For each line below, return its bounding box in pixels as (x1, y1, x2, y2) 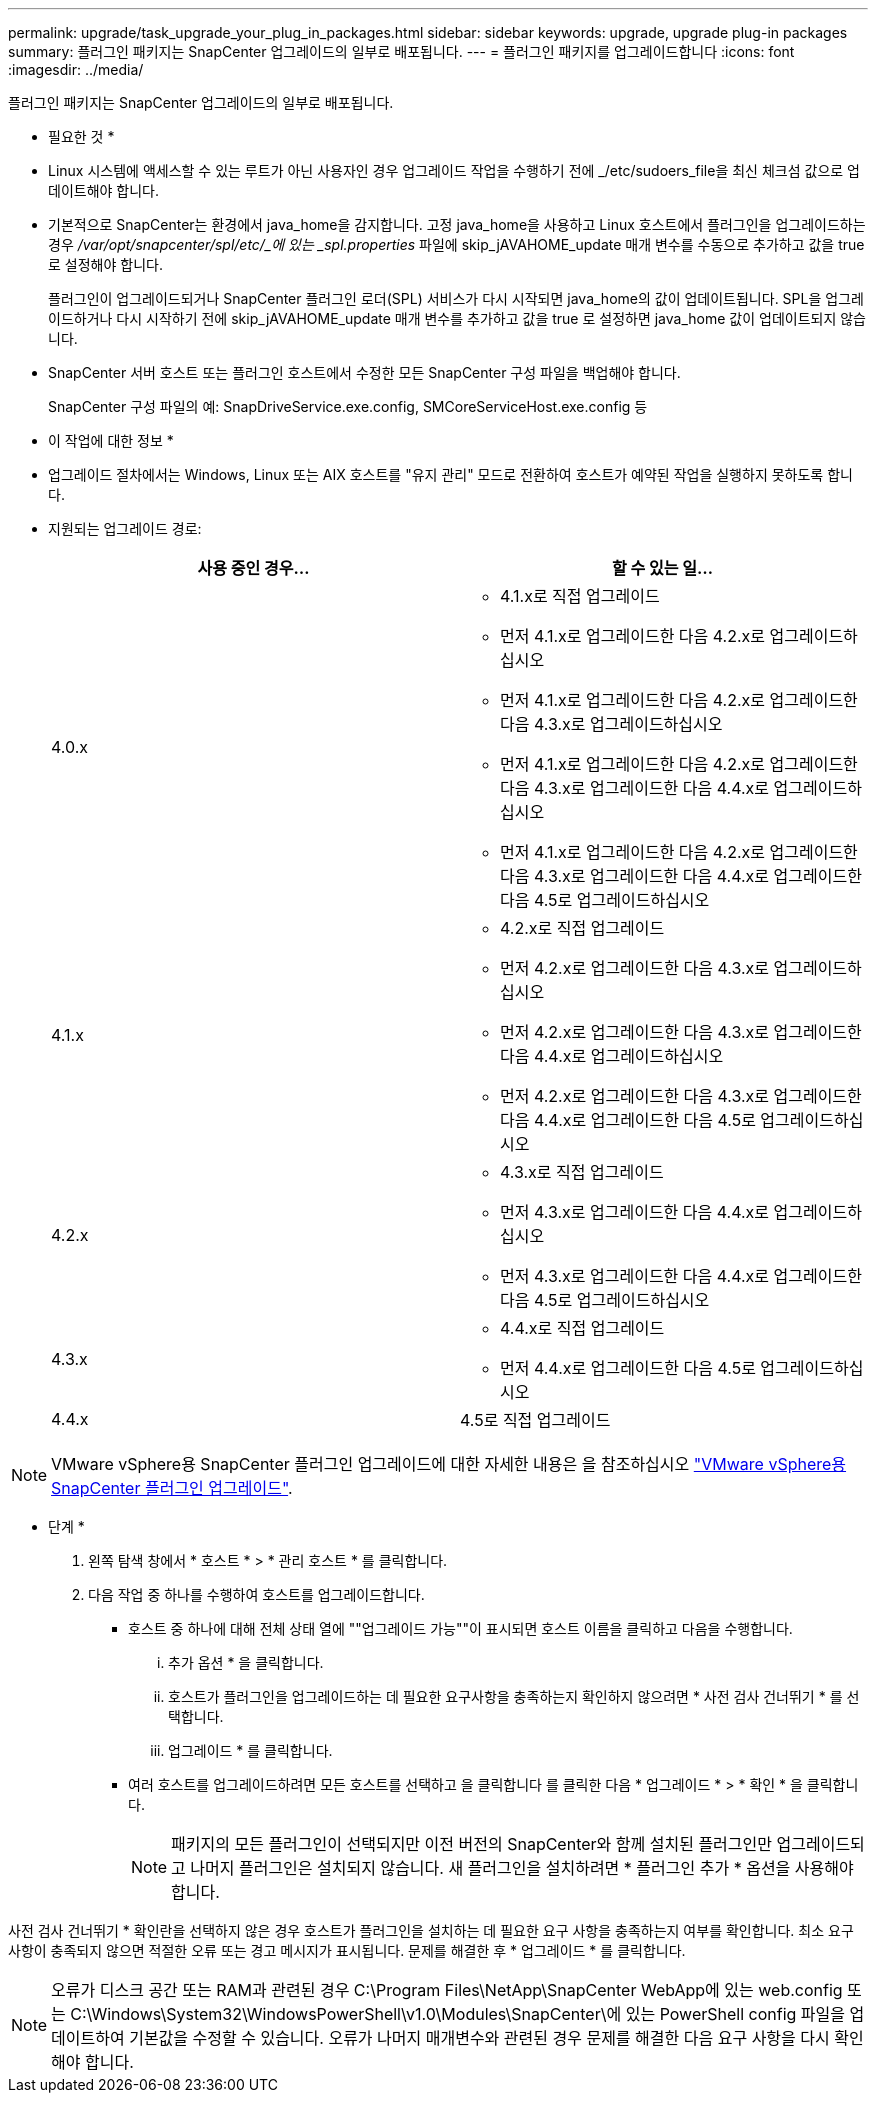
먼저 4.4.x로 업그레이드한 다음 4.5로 (500, 1358, 756, 1378)
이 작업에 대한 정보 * (48, 432, 174, 449)
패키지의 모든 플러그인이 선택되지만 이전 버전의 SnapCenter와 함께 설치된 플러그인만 (171, 1834, 773, 1854)
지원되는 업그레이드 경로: (48, 520, 202, 537)
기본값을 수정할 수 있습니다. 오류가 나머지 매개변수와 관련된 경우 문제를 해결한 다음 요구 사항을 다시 (129, 2028, 830, 2048)
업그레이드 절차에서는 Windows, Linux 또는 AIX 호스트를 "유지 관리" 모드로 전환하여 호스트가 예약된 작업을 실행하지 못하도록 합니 (48, 466, 853, 483)
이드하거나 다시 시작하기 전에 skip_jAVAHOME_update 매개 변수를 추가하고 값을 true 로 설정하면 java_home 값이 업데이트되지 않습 (48, 310, 867, 327)
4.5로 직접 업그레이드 (460, 1410, 611, 1430)
